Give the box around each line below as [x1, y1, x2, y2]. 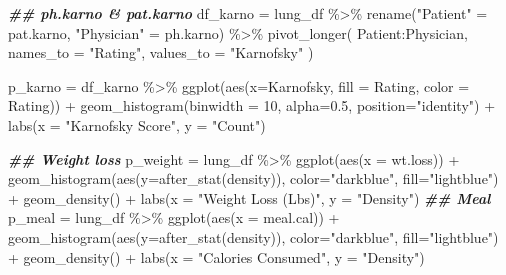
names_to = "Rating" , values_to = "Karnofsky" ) [8, 42, 314, 63]
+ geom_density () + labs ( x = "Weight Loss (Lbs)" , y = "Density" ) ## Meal [8, 187, 491, 208]
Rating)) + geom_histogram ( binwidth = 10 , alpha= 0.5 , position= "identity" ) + [8, 95, 496, 116]
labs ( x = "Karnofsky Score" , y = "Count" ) [8, 114, 266, 135]
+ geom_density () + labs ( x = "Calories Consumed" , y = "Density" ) [8, 246, 425, 267]
